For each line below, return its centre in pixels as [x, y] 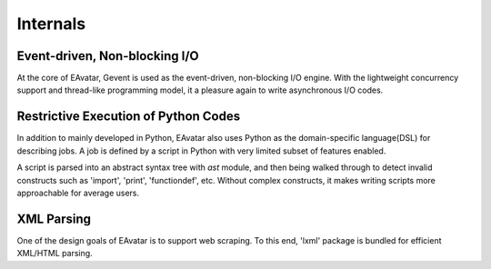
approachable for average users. [78, 193]
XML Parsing [54, 219]
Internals [51, 24]
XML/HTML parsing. [55, 254]
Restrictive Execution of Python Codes [129, 117]
